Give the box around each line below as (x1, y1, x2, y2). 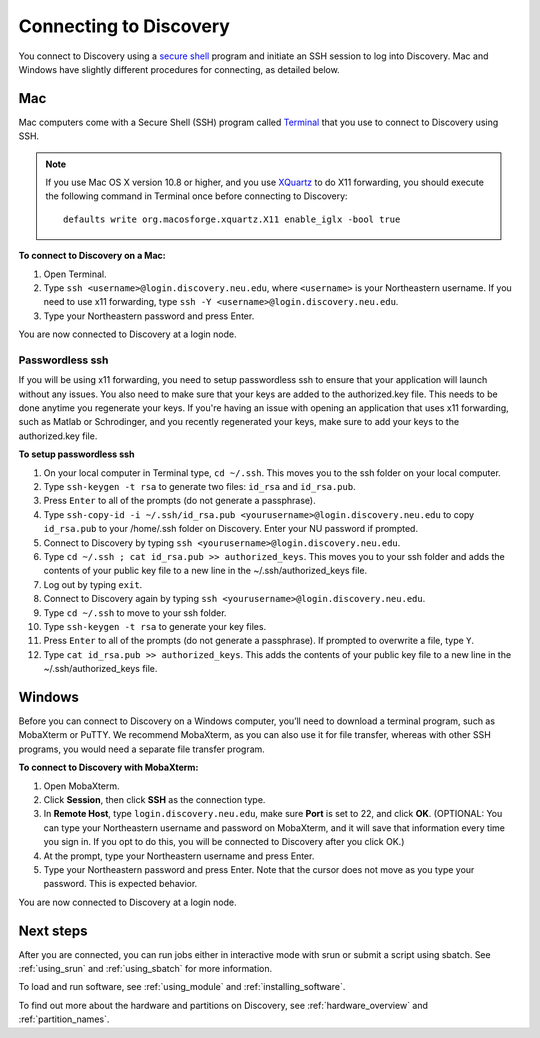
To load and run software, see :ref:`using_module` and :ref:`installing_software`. (18, 981, 346, 993)
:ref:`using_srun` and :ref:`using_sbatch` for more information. (18, 962, 273, 974)
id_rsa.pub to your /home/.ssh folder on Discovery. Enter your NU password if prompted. (43, 523, 419, 535)
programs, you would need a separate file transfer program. (18, 743, 265, 755)
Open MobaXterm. (43, 780, 120, 792)
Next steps (18, 922, 88, 939)
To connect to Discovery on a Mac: (18, 250, 166, 262)
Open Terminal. (43, 268, 107, 280)
